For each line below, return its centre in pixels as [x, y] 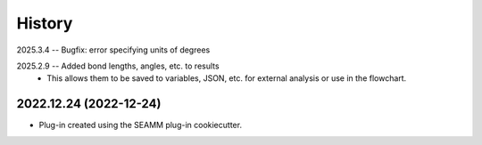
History [45, 23]
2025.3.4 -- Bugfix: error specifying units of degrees [113, 50]
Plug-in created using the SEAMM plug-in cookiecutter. [141, 125]
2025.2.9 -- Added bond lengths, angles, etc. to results [118, 66]
